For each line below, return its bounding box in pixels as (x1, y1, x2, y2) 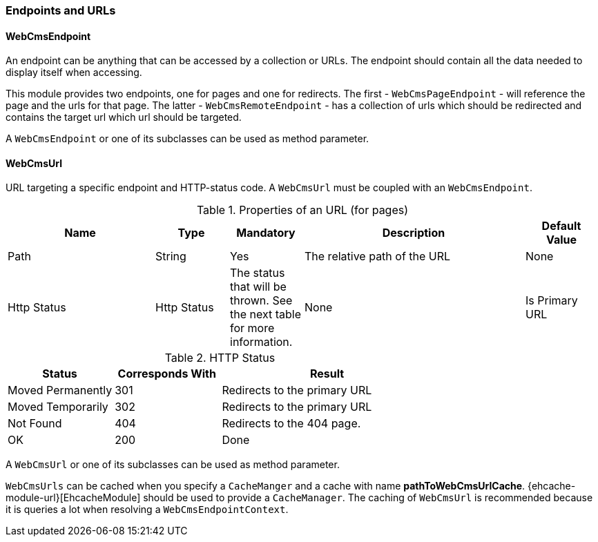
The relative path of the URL (305, 249, 451, 264)
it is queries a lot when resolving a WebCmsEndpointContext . (6, 503, 289, 516)
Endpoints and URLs (6, 3, 116, 17)
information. (230, 335, 293, 349)
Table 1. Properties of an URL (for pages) (196, 203, 409, 217)
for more (230, 321, 275, 336)
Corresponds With (117, 367, 216, 381)
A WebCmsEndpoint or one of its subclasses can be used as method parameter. (6, 133, 369, 145)
